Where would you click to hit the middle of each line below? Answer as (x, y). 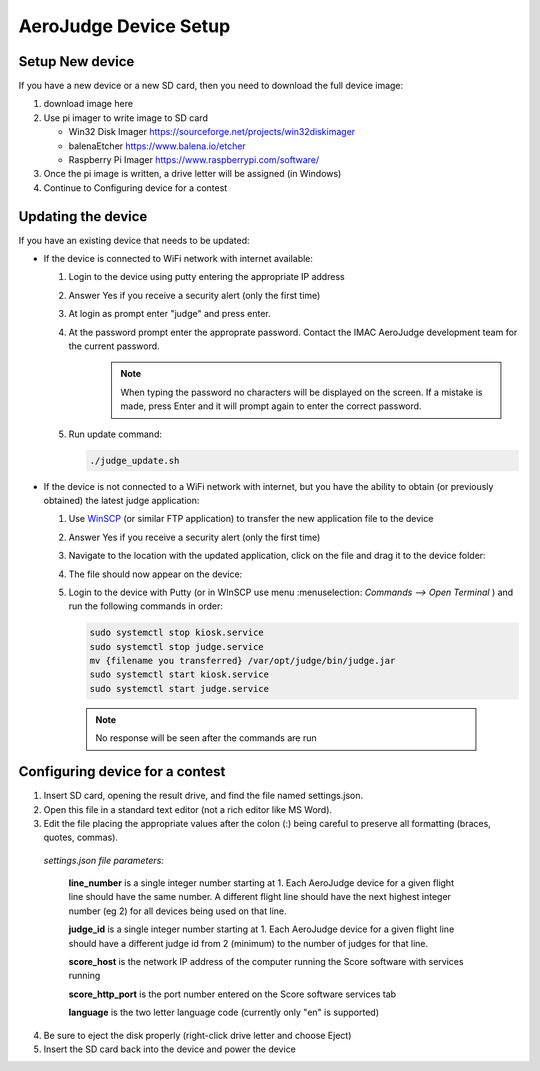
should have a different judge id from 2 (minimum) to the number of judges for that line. (248, 943)
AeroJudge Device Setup (124, 26)
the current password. (114, 346)
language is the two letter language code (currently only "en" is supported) (224, 1012)
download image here (88, 104)
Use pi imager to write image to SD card (126, 117)
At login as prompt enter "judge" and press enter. (170, 314)
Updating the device (83, 216)
